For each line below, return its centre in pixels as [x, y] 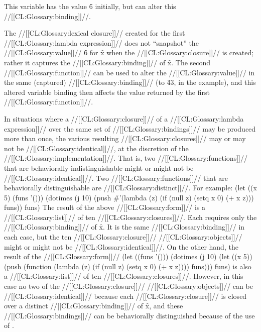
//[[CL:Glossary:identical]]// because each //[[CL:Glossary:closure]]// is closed [125, 296]
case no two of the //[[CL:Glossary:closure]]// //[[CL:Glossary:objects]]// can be [128, 286]
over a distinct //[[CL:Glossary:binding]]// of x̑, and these [94, 306]
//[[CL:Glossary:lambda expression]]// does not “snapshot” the [101, 42]
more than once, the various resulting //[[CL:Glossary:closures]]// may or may [125, 138]
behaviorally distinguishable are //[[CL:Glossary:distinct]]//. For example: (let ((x [130, 188]
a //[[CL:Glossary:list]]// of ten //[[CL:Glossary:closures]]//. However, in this [124, 276]
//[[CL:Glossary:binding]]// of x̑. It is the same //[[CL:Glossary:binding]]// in [124, 227]
